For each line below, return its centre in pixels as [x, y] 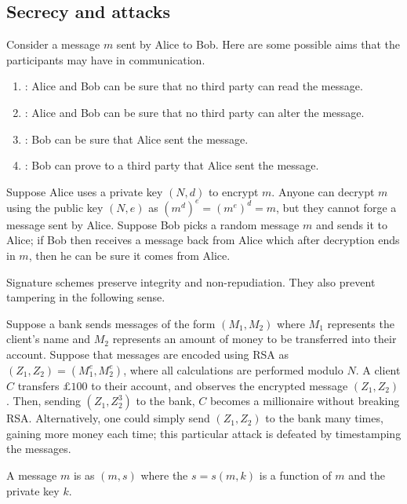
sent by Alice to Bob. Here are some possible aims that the [258, 44]
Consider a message [53, 44]
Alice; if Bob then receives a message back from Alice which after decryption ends [203, 240]
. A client [378, 369]
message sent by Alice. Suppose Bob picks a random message [153, 224]
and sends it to [352, 224]
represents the [361, 323]
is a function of [295, 475]
